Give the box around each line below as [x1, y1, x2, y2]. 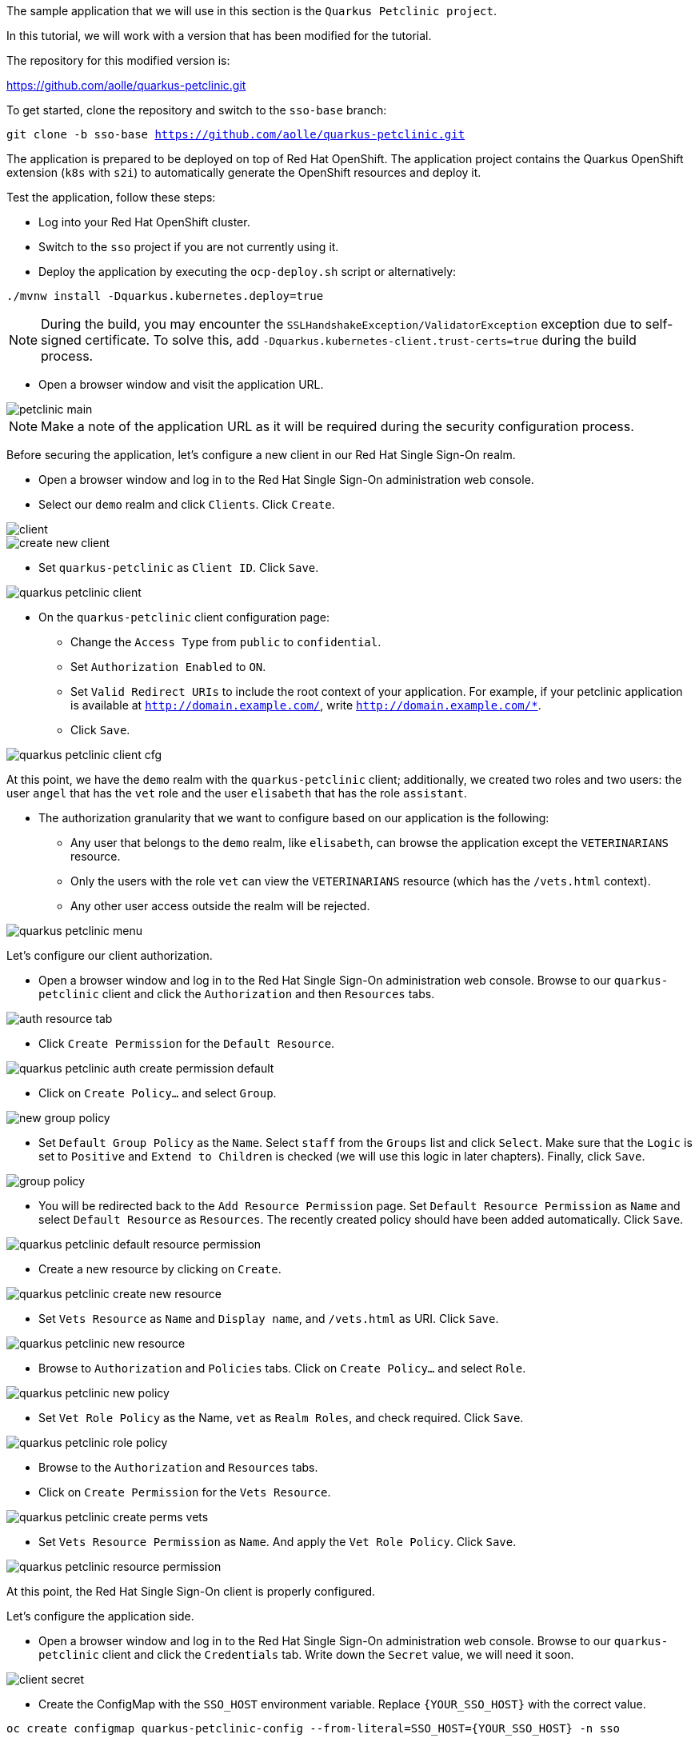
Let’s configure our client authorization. [6, 949, 213, 962]
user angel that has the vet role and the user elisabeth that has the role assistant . [6, 786, 467, 800]
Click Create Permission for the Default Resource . [38, 1037, 335, 1050]
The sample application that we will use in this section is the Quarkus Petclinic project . [6, 4, 497, 18]
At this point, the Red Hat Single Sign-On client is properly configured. [6, 1584, 376, 1598]
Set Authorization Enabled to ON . [70, 660, 266, 673]
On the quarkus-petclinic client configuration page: [38, 610, 330, 624]
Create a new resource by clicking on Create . [38, 1262, 282, 1276]
